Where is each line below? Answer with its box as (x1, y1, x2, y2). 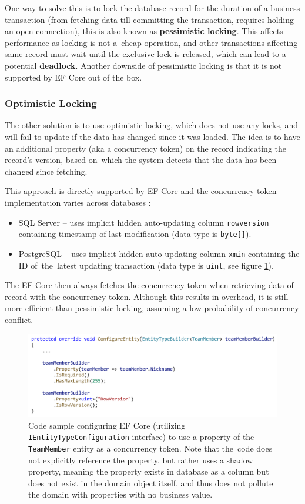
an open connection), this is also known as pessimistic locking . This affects (5, 25, 283, 37)
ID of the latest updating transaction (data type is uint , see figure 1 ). (18, 259, 274, 271)
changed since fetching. (5, 165, 88, 177)
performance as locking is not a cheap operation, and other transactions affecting (5, 36, 298, 48)
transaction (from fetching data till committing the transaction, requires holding (5, 13, 294, 25)
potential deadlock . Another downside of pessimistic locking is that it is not (5, 59, 282, 71)
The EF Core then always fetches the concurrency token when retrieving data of (5, 279, 294, 291)
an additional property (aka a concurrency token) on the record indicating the (5, 142, 287, 154)
